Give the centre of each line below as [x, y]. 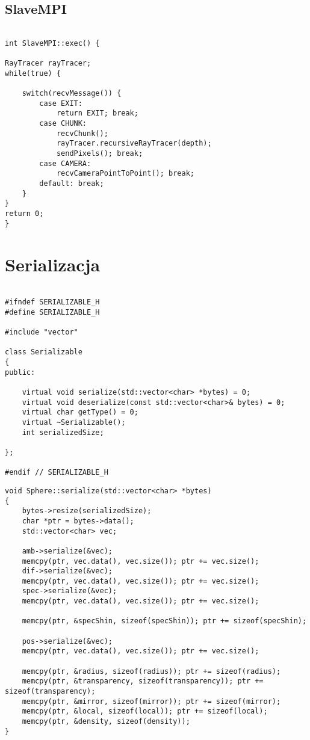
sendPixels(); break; [100, 154]
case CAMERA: [65, 163]
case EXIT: [61, 103]
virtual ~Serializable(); [74, 422]
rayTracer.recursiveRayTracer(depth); [134, 143]
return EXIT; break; [97, 113]
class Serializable [44, 352]
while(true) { [33, 73]
